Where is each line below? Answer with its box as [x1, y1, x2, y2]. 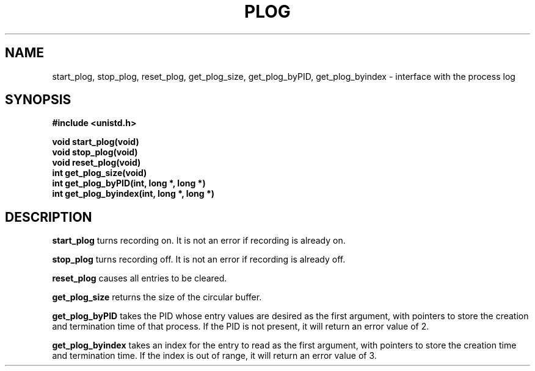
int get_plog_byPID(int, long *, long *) [52, 178, 206, 189]
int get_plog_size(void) [52, 168, 147, 178]
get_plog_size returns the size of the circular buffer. [52, 292, 262, 303]
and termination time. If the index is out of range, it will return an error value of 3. [52, 350, 377, 361]
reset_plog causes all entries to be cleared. [52, 273, 227, 284]
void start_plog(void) [52, 136, 139, 147]
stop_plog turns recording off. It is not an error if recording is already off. [52, 254, 346, 265]
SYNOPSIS [5, 92, 71, 108]
